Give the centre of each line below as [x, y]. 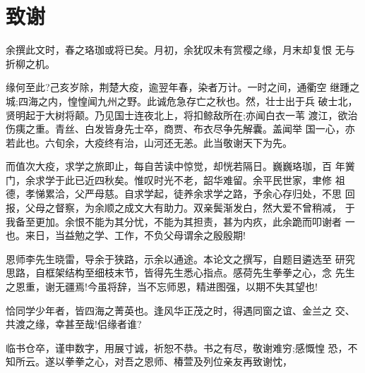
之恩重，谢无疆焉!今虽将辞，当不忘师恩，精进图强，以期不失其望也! [162, 287]
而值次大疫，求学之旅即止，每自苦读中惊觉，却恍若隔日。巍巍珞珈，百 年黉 [180, 166]
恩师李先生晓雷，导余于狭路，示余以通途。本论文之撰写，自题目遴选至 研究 [180, 258]
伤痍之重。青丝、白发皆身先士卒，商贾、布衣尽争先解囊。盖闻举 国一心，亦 [180, 129]
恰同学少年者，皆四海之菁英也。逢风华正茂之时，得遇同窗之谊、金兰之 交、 [180, 310]
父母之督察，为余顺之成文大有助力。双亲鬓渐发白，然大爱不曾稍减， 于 [190, 208]
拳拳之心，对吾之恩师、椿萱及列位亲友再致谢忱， [178, 361]
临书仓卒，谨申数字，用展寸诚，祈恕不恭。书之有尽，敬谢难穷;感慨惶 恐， [177, 347]
